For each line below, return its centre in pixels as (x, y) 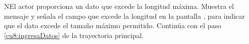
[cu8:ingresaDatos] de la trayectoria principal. (74, 35)
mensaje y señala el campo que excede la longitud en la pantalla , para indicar (125, 16)
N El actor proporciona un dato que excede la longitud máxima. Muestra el (119, 6)
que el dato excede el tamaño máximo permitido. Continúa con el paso (113, 25)
